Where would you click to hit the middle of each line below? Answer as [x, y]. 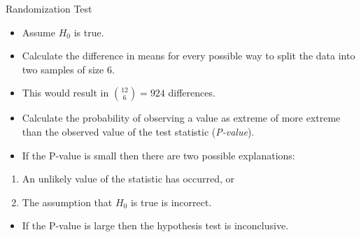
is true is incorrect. [171, 202]
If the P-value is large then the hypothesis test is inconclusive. [155, 225]
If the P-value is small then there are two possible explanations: [158, 155]
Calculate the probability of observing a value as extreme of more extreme [181, 118]
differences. [192, 93]
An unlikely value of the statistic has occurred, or [128, 179]
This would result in [65, 93]
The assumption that [67, 202]
